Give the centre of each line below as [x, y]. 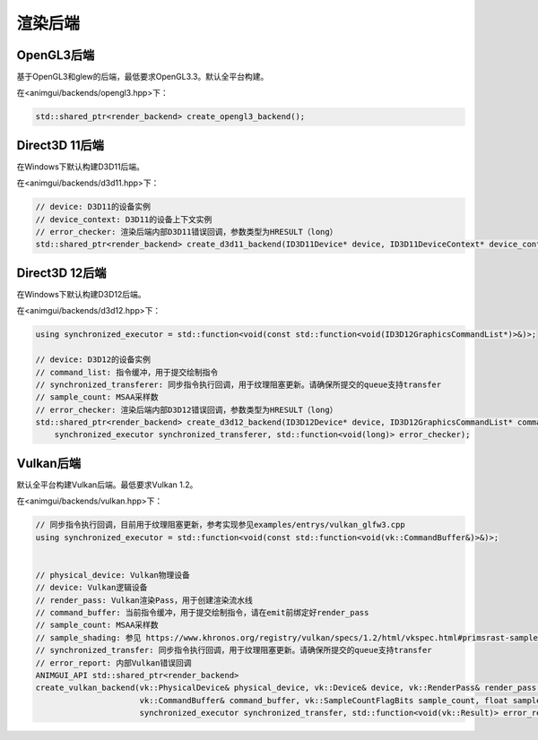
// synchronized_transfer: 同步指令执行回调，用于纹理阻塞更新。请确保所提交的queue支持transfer [234, 650]
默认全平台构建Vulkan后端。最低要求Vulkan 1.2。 [107, 485]
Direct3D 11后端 [61, 145]
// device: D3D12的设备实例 [93, 360]
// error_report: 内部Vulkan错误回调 [113, 663]
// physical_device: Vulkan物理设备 [113, 575]
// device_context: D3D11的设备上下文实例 [124, 219]
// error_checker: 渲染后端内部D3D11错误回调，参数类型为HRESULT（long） [187, 232]
